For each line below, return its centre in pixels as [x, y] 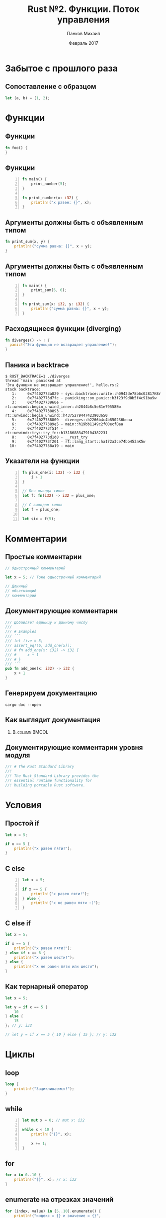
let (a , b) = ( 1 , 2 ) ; [28, 98]
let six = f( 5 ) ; [39, 519]
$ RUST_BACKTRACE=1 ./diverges [38, 376]
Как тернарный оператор [47, 987]
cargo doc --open [23, 705]
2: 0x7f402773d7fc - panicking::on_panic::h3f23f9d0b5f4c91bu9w [84, 398]
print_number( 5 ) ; [49, 184]
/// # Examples [21, 632]
